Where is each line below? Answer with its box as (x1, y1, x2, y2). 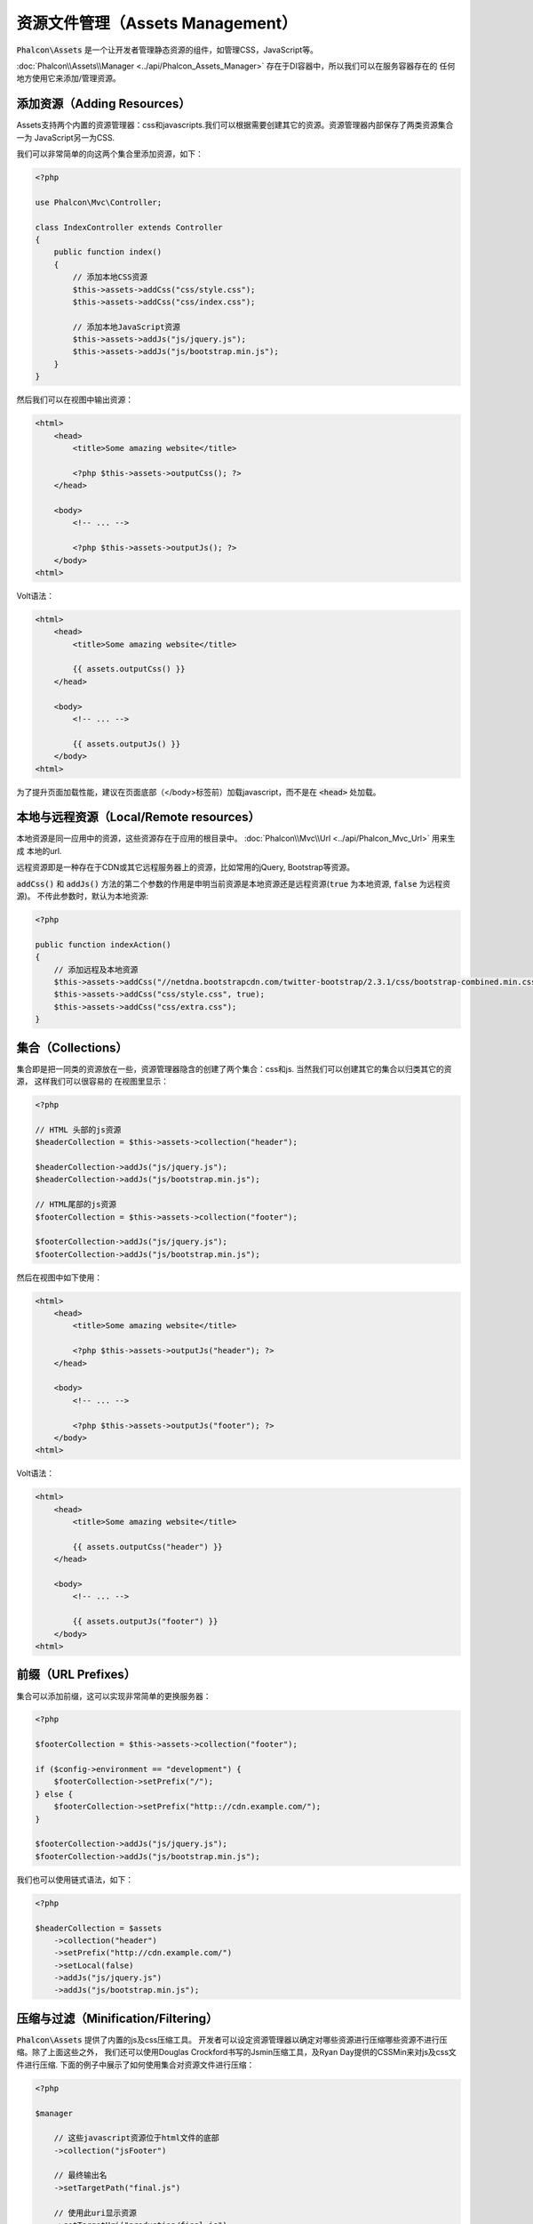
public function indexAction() (35, 939, 172, 949)
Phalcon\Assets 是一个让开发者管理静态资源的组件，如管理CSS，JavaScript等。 (16, 44, 319, 55)
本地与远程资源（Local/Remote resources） (16, 810, 261, 825)
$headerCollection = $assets (35, 1922, 163, 1933)
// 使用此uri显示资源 (53, 2207, 137, 2218)
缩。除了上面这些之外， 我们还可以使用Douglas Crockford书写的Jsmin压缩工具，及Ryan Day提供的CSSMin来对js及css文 (16, 2047, 457, 2058)
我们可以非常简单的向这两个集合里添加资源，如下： (16, 149, 203, 159)
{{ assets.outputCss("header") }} (72, 1542, 223, 1551)
